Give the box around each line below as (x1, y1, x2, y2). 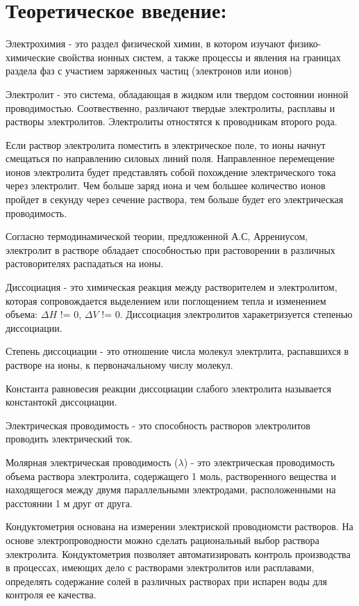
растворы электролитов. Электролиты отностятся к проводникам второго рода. (6, 114, 337, 129)
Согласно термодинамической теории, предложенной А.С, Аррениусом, (6, 229, 308, 244)
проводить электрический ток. (6, 431, 133, 446)
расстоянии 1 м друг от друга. (6, 495, 133, 510)
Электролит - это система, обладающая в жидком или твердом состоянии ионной (6, 86, 349, 101)
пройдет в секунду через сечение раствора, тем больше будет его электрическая (6, 192, 344, 207)
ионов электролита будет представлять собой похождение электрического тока (6, 164, 336, 179)
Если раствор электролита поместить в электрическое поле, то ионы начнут (6, 137, 326, 152)
